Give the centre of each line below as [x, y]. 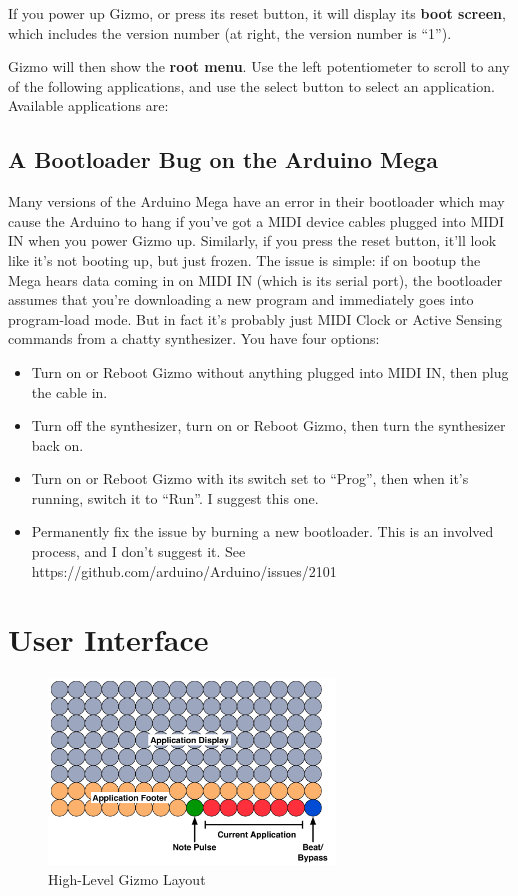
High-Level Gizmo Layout [127, 879]
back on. [57, 444]
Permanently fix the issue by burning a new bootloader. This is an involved [262, 531]
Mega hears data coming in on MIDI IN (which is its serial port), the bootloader [255, 279]
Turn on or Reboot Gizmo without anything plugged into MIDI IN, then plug [270, 371]
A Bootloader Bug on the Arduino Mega [223, 159]
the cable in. [69, 391]
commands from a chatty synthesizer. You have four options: [194, 338]
